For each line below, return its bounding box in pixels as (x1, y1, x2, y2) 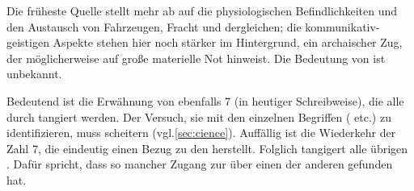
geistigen (6, 34, 49, 51)
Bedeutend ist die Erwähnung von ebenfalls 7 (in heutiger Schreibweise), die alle (6, 92, 404, 109)
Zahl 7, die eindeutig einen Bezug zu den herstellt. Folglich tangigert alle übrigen (6, 139, 408, 156)
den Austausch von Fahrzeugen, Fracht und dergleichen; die (6, 18, 302, 35)
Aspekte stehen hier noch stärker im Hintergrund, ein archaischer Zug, (53, 34, 403, 51)
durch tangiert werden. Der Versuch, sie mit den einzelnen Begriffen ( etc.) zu (6, 108, 391, 125)
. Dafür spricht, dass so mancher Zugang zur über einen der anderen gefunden (6, 156, 393, 172)
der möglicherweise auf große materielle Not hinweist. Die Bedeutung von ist (6, 49, 386, 66)
